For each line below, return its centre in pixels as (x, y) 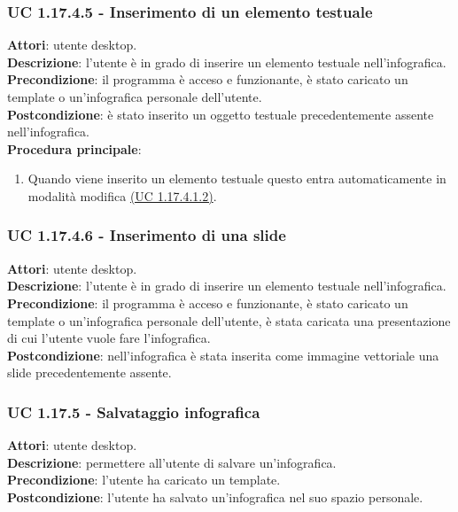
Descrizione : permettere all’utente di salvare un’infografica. (172, 462)
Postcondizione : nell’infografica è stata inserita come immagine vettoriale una (223, 355)
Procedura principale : (74, 148)
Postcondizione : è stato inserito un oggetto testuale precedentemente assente (221, 114)
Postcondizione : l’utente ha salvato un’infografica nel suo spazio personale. (215, 496)
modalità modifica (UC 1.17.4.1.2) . (122, 195)
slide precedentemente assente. (89, 372)
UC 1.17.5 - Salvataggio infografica (134, 411)
